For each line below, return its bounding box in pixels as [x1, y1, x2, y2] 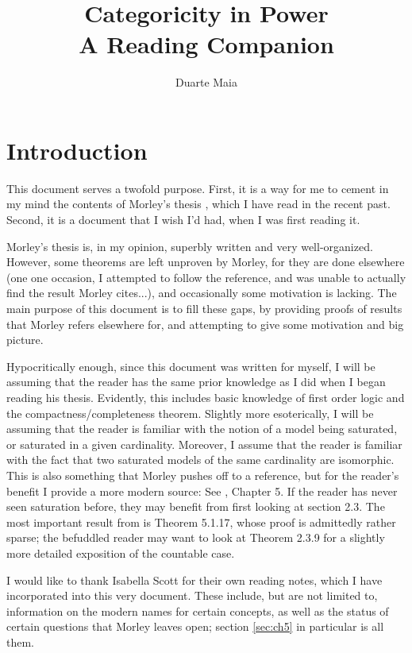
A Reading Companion [79, 28, 334, 60]
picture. [6, 331, 44, 348]
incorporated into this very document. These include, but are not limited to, [6, 587, 378, 604]
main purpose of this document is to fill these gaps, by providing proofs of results [6, 300, 402, 316]
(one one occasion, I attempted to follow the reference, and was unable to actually [6, 269, 406, 285]
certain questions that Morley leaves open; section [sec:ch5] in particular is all [6, 618, 384, 635]
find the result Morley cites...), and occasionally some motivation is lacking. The [6, 284, 397, 301]
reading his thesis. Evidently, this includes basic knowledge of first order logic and [6, 388, 405, 405]
